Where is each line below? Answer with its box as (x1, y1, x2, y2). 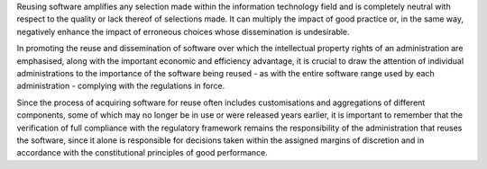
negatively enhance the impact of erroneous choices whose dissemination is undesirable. (16, 26, 351, 37)
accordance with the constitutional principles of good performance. (16, 147, 268, 158)
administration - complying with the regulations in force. (16, 81, 225, 92)
